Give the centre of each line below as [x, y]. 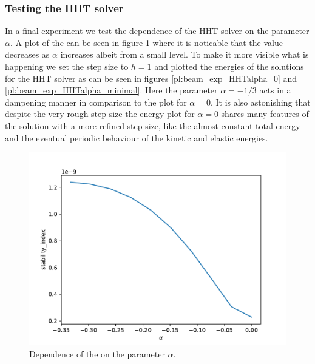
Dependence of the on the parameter [97, 353]
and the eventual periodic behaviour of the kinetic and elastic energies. [137, 137]
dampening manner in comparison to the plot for [96, 102]
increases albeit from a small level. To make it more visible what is [185, 54]
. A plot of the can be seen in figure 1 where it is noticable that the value [146, 42]
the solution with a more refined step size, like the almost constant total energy [153, 125]
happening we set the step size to [67, 66]
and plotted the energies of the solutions [229, 66]
